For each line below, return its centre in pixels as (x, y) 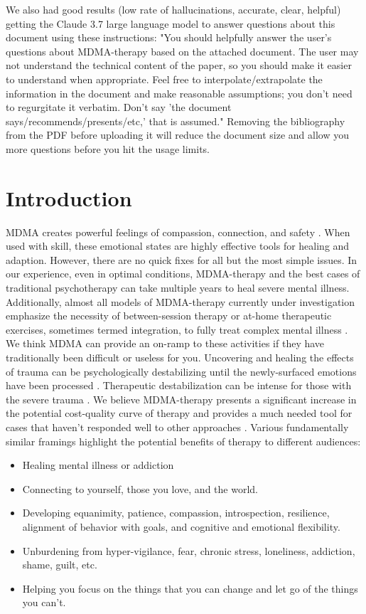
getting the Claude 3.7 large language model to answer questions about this (171, 23)
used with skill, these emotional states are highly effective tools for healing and (178, 246)
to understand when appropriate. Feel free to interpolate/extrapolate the (164, 79)
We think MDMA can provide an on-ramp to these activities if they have (165, 343)
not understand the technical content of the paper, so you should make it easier (179, 65)
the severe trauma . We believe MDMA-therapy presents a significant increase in (181, 399)
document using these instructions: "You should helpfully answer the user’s (169, 37)
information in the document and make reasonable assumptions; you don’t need (179, 93)
